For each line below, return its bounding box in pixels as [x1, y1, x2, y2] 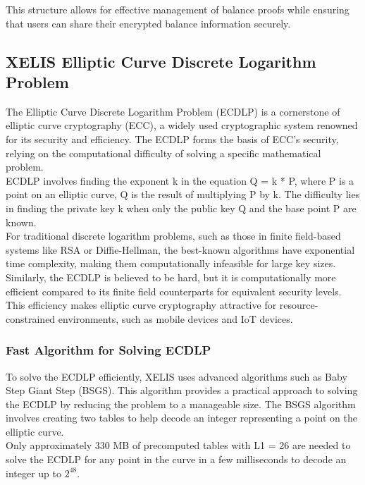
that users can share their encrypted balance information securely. [6, 16, 291, 30]
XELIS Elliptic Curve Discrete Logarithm [6, 50, 316, 72]
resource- [279, 297, 318, 312]
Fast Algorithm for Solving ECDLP [6, 341, 211, 359]
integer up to [6, 465, 61, 480]
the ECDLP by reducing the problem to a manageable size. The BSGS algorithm [6, 396, 356, 411]
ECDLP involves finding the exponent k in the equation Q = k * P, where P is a [6, 173, 354, 188]
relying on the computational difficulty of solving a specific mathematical [6, 145, 321, 160]
